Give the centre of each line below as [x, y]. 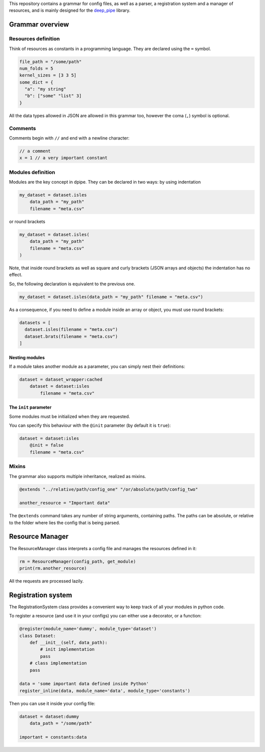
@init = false [47, 445]
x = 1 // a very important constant [64, 158]
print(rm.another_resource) [53, 568]
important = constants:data [53, 737]
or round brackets [27, 222]
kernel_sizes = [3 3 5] [48, 75]
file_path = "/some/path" [51, 62]
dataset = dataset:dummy [49, 716]
